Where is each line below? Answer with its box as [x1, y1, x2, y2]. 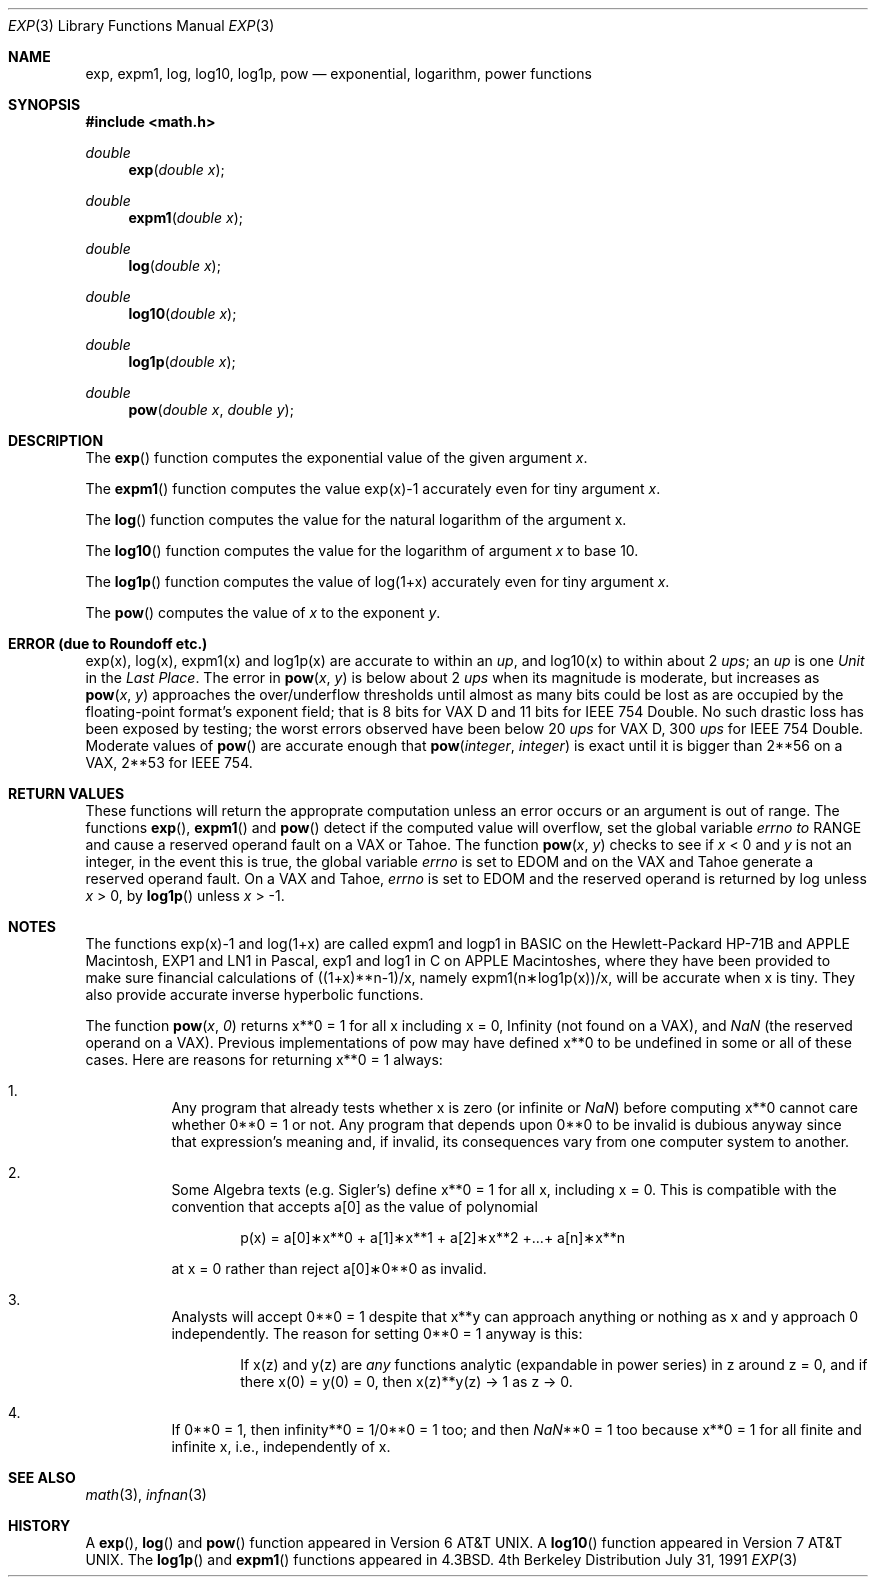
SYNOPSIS [8, 96, 81, 113]
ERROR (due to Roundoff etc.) [8, 635, 208, 652]
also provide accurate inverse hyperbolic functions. [85, 986, 424, 1003]
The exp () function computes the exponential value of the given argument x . [85, 449, 588, 466]
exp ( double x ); [128, 161, 225, 178]
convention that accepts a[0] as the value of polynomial [171, 1198, 538, 1215]
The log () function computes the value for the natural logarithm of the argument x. [85, 511, 627, 528]
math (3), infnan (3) [85, 1486, 207, 1503]
